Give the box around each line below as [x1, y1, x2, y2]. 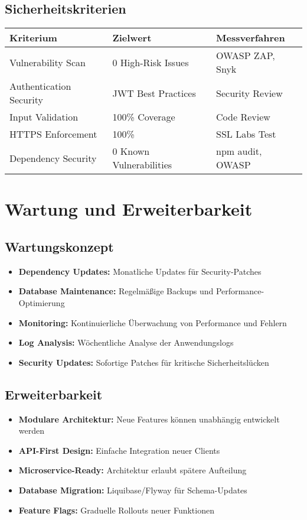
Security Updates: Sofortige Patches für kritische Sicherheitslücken [18, 356, 269, 368]
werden [18, 424, 45, 437]
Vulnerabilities [112, 158, 172, 172]
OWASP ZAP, [216, 48, 275, 63]
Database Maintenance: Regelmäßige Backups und [18, 285, 214, 297]
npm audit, [216, 144, 262, 158]
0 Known [112, 144, 150, 158]
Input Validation [9, 110, 79, 124]
